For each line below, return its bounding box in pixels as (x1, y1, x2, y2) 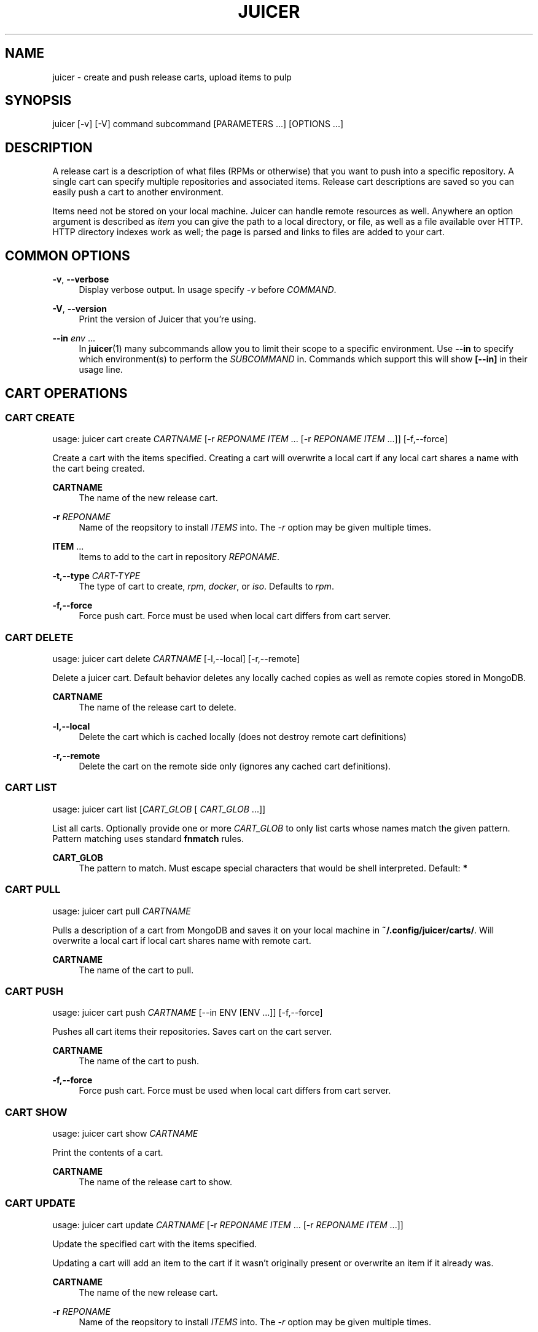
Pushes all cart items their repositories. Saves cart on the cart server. (52, 1026, 332, 1037)
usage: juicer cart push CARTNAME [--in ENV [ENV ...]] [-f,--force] (52, 1007, 323, 1018)
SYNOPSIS (5, 93, 72, 109)
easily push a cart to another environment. (52, 187, 224, 198)
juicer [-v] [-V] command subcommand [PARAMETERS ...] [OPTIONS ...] (52, 119, 344, 130)
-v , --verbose (52, 274, 109, 285)
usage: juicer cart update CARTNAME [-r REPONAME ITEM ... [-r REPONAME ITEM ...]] (52, 1219, 404, 1230)
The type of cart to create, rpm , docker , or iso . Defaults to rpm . (79, 581, 334, 592)
